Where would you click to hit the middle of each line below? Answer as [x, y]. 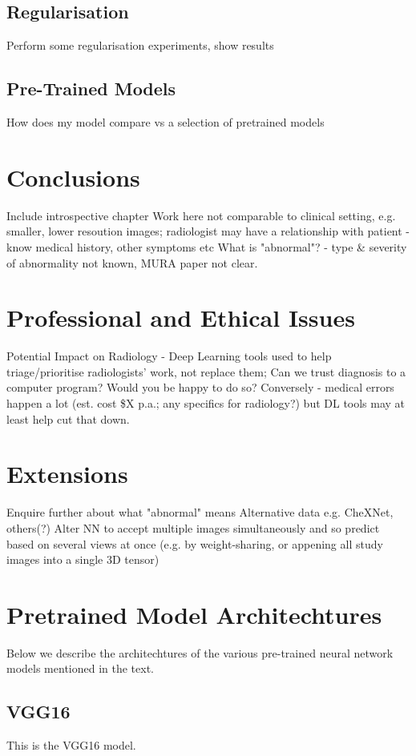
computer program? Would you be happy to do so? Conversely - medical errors [200, 387]
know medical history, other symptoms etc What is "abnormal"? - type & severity [207, 246]
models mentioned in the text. [81, 668]
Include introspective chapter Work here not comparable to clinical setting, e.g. [201, 215]
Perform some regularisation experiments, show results [140, 45]
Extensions [67, 474]
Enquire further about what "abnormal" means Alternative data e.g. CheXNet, [200, 512]
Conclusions [73, 177]
